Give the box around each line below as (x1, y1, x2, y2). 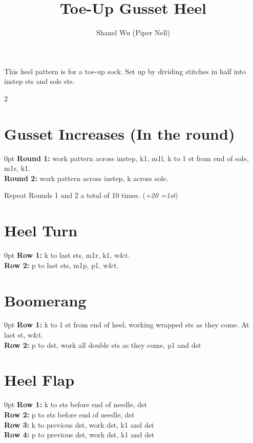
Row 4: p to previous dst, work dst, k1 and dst (4, 429, 155, 440)
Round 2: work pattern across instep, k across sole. (4, 172, 168, 183)
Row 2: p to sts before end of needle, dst (4, 409, 135, 419)
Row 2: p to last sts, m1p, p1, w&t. (4, 259, 119, 270)
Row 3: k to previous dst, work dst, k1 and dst (4, 419, 154, 430)
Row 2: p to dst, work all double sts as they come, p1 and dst (4, 339, 201, 350)
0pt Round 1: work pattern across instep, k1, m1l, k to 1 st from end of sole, (4, 152, 249, 163)
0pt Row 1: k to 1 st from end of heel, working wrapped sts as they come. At (4, 319, 249, 330)
